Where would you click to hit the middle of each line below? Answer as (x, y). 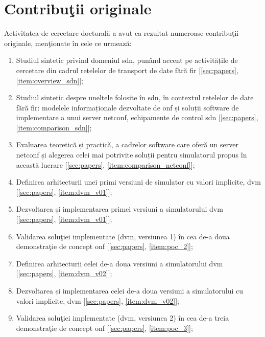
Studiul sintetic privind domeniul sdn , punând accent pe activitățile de (127, 60)
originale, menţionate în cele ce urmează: (68, 43)
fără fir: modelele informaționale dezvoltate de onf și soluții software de (127, 107)
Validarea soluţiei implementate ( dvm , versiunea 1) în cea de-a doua (123, 236)
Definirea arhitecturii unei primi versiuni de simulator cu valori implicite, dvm (138, 182)
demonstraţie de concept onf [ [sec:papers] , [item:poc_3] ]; (104, 328)
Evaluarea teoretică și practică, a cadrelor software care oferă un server (127, 144)
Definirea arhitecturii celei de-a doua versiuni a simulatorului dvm (119, 263)
